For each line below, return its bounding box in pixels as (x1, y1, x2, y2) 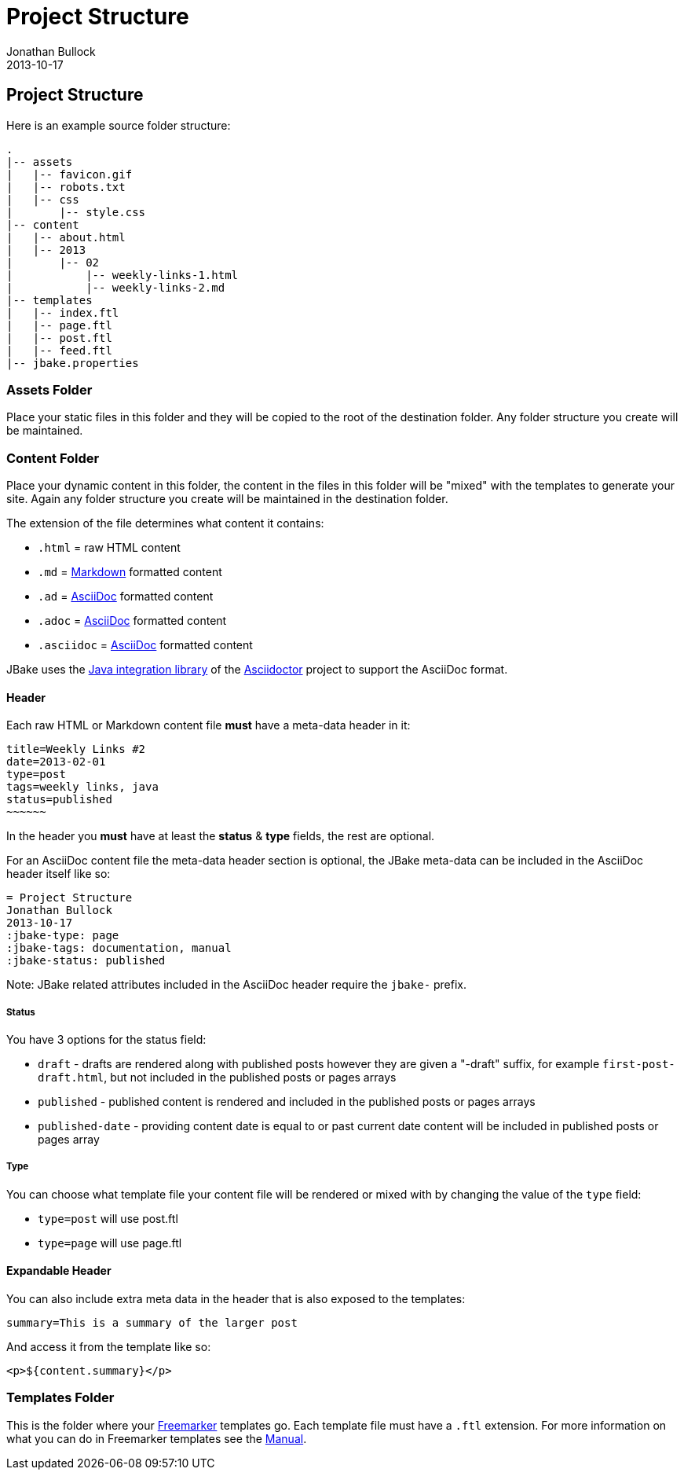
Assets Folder (6, 381, 93, 398)
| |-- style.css (6, 205, 146, 218)
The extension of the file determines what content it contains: (6, 516, 324, 531)
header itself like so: (6, 867, 111, 881)
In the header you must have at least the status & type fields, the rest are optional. (6, 829, 435, 843)
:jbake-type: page (6, 929, 119, 942)
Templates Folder (6, 1390, 115, 1406)
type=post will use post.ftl (38, 1211, 178, 1225)
